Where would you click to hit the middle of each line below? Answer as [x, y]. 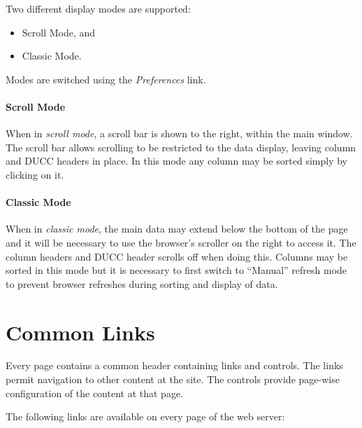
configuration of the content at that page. [95, 393]
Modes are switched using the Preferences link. [106, 79]
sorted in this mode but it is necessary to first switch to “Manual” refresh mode [176, 270]
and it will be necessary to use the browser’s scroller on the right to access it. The [181, 242]
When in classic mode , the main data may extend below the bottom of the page [177, 229]
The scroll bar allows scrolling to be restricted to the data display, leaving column [181, 147]
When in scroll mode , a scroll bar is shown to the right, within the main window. [179, 133]
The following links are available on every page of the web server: [145, 416]
